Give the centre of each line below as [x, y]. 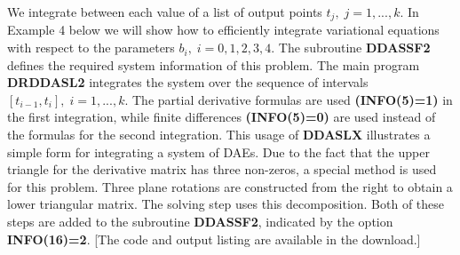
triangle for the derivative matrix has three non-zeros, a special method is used [222, 169]
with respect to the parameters [91, 48]
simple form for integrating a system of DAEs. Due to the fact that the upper [218, 151]
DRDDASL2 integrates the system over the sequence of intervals [188, 82]
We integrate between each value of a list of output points [165, 12]
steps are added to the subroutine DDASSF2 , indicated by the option [200, 221]
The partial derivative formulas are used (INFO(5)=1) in [293, 99]
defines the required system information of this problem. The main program [214, 64]
